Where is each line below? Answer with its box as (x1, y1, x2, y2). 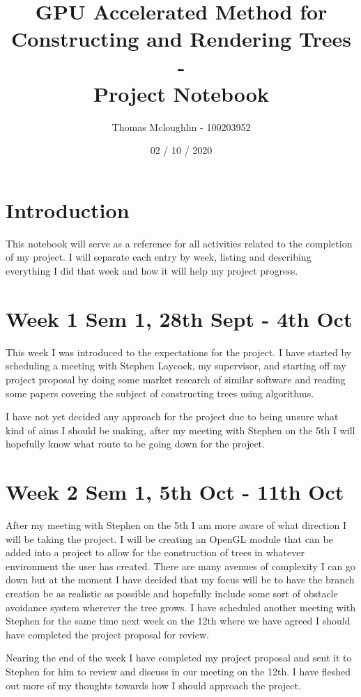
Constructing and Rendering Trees (11, 24, 351, 53)
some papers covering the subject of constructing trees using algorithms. (6, 385, 314, 400)
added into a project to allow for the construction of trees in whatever (6, 545, 305, 560)
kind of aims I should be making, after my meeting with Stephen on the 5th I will (6, 422, 355, 437)
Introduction (6, 195, 130, 224)
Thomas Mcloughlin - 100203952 (112, 119, 251, 134)
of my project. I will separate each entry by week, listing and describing (6, 250, 312, 264)
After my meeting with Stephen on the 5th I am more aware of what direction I (6, 518, 346, 532)
